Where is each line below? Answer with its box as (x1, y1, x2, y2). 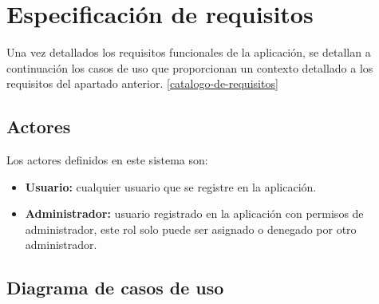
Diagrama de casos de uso (6, 275, 224, 300)
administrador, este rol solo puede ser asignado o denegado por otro (25, 220, 357, 237)
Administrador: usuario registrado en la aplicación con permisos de (25, 205, 364, 222)
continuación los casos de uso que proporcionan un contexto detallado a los (6, 59, 373, 76)
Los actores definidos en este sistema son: (6, 152, 208, 168)
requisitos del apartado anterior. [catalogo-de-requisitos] (6, 75, 278, 92)
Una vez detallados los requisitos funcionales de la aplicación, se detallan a (6, 44, 371, 61)
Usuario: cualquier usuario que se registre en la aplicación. (25, 178, 317, 195)
